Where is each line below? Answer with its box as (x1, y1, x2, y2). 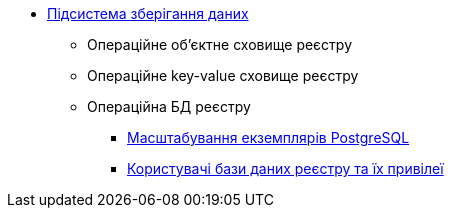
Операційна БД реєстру (87, 98, 251, 115)
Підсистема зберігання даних (47, 5, 249, 22)
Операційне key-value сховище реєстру (87, 67, 359, 84)
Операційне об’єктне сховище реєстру (87, 36, 353, 53)
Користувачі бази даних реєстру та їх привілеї (127, 160, 444, 177)
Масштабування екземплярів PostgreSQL (127, 129, 410, 146)
